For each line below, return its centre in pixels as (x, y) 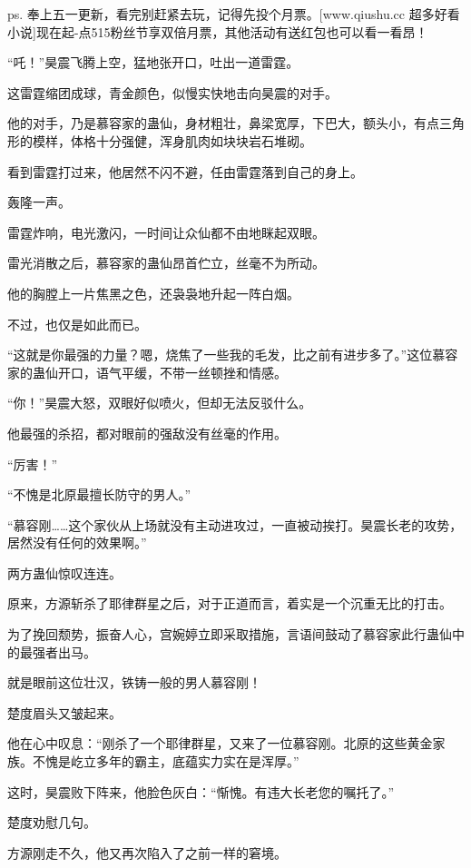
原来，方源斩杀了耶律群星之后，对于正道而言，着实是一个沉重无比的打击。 (230, 603)
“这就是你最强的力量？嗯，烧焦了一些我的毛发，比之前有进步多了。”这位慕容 (233, 355)
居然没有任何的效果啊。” (77, 542)
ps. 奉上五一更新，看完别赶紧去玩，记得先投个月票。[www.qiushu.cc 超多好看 (234, 14)
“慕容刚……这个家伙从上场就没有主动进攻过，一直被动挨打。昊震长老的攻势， (235, 524)
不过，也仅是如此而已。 (77, 324)
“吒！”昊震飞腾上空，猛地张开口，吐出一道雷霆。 (153, 62)
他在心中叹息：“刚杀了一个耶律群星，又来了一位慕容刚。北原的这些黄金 (220, 743)
